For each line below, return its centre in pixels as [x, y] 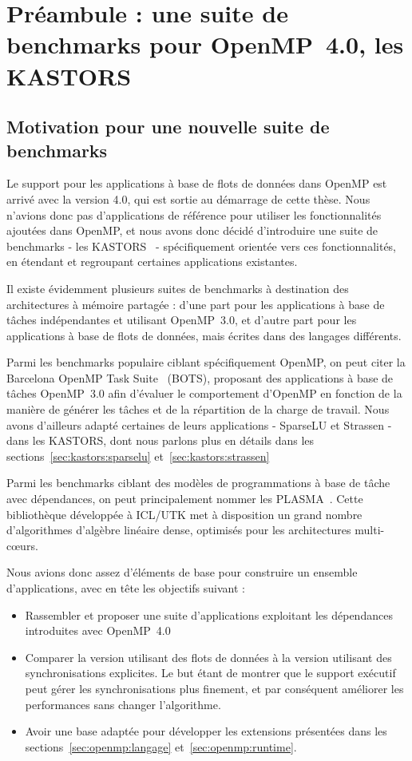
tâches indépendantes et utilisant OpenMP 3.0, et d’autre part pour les [182, 320]
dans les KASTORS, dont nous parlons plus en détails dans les [160, 440]
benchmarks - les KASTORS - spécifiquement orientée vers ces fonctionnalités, [202, 246]
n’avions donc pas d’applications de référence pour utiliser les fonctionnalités [194, 214]
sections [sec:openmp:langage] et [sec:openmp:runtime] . [161, 746]
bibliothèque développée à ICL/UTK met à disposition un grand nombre [184, 514]
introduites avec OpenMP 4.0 [98, 630]
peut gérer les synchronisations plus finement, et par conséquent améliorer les [214, 688]
